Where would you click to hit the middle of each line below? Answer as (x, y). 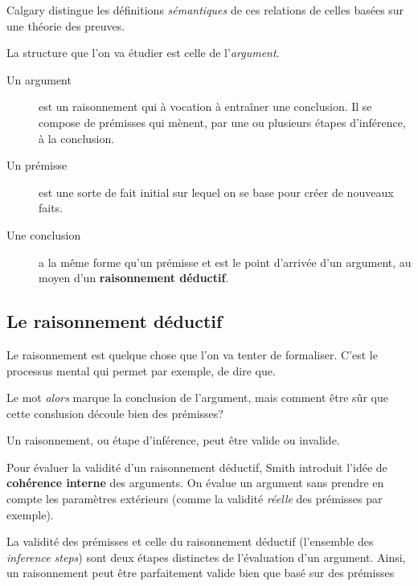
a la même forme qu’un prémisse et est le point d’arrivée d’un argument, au (225, 262)
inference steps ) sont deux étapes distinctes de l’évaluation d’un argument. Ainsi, (206, 557)
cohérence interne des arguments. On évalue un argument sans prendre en (195, 483)
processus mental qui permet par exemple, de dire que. (141, 370)
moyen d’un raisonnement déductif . (134, 278)
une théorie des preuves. (66, 25)
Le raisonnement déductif (115, 321)
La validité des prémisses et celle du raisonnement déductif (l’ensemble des (190, 541)
